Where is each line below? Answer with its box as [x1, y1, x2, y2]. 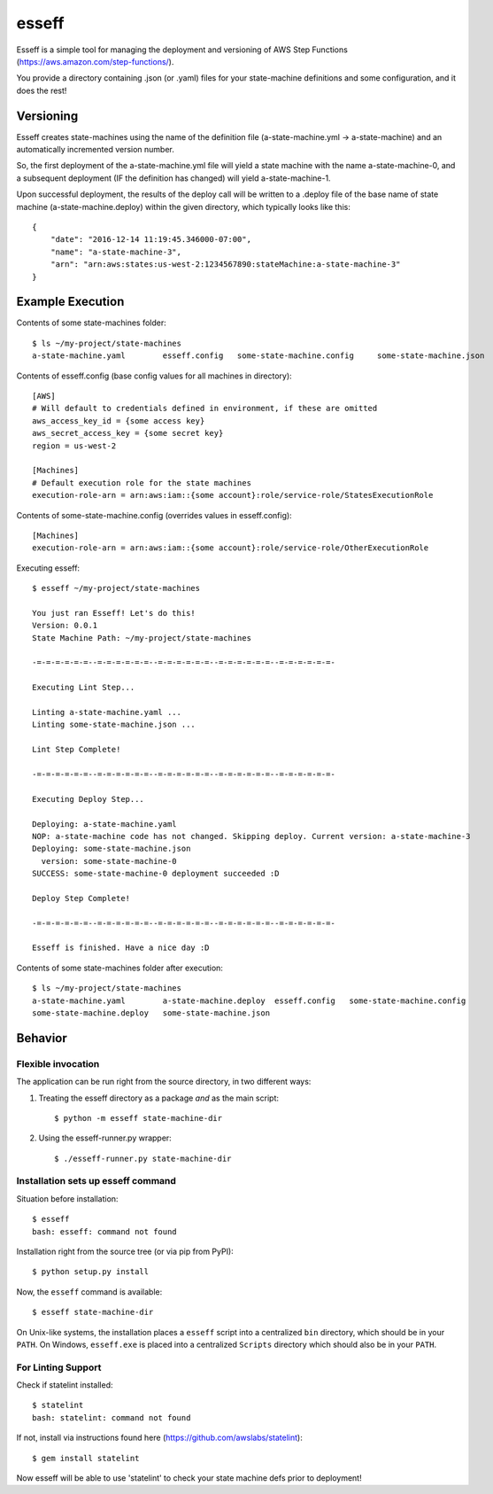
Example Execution [16, 294, 125, 309]
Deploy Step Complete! [32, 893, 131, 903]
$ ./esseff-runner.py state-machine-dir [54, 1153, 232, 1163]
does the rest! [16, 85, 67, 96]
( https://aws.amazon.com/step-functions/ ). [16, 56, 174, 66]
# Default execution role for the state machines [32, 478, 252, 487]
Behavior [16, 1031, 68, 1046]
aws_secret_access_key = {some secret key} [32, 428, 224, 439]
